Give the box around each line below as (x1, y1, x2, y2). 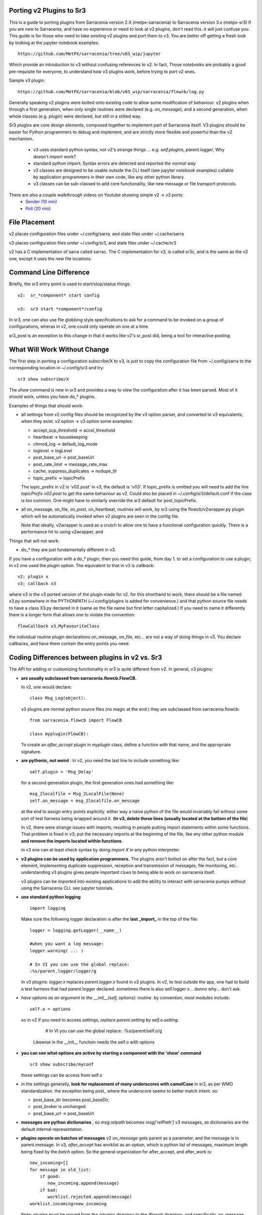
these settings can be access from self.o (21, 1072, 102, 1078)
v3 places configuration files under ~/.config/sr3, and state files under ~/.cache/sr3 (9, 240, 177, 245)
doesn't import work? (33, 154, 76, 159)
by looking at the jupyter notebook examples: (9, 39, 99, 46)
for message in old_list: (30, 1167, 92, 1172)
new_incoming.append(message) (48, 1180, 120, 1186)
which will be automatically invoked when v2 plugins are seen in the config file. (21, 513, 180, 519)
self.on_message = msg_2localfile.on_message (30, 798, 140, 803)
